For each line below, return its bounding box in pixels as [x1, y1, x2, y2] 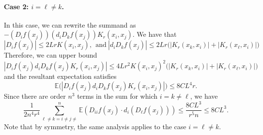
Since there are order [4, 91, 66, 101]
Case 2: [4, 1, 29, 11]
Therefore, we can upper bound [4, 50, 97, 60]
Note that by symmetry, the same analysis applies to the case [4, 121, 186, 131]
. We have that [132, 29, 177, 39]
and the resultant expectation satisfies [4, 71, 117, 81]
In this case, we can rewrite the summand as [4, 19, 136, 30]
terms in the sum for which [77, 91, 158, 101]
